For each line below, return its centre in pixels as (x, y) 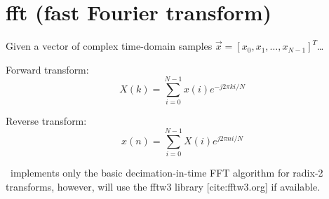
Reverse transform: (46, 121)
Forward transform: (47, 69)
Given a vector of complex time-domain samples (109, 46)
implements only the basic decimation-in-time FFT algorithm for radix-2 (167, 173)
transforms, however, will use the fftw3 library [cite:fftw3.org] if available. (163, 186)
